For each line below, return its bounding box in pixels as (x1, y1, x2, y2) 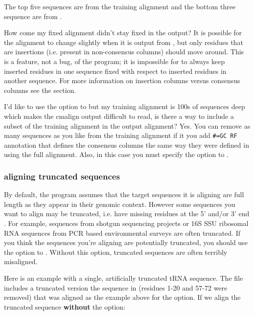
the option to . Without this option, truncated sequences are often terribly (4, 247, 228, 257)
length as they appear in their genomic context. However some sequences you (4, 199, 235, 209)
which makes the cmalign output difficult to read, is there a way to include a (4, 111, 234, 121)
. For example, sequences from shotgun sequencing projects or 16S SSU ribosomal (4, 218, 249, 228)
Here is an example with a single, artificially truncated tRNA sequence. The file (4, 272, 243, 283)
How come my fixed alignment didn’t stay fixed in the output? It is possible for (4, 27, 242, 38)
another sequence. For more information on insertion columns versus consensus (4, 75, 240, 86)
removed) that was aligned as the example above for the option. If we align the (4, 292, 241, 302)
